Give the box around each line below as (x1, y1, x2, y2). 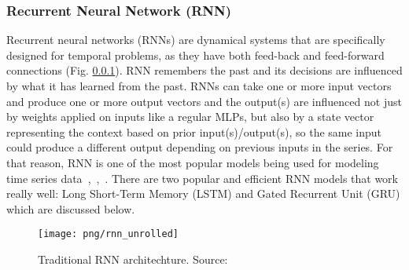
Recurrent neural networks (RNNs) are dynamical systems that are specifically (6, 31, 385, 48)
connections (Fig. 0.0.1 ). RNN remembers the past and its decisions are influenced (6, 62, 403, 78)
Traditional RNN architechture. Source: (38, 251, 228, 267)
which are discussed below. (6, 200, 135, 217)
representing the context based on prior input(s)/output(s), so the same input (6, 123, 382, 140)
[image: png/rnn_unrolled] (38, 228, 179, 240)
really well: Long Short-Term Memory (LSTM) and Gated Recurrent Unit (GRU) (6, 185, 400, 202)
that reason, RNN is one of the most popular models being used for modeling (6, 154, 379, 170)
